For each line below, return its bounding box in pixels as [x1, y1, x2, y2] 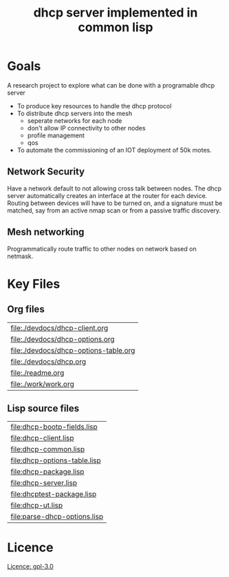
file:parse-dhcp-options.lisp [10, 512, 104, 522]
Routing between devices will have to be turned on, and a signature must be [7, 199, 223, 207]
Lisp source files [7, 402, 80, 414]
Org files [7, 304, 45, 315]
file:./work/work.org [10, 379, 74, 389]
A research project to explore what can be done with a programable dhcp [7, 81, 215, 89]
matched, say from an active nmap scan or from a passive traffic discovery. [7, 206, 221, 215]
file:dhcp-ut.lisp [10, 500, 63, 510]
